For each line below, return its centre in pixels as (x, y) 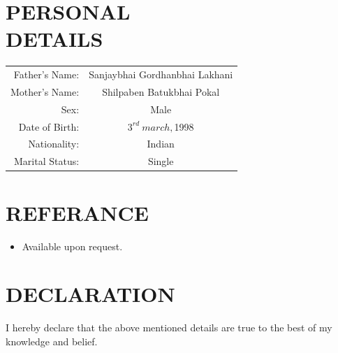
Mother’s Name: (45, 91)
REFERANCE (77, 212)
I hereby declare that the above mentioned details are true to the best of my (169, 327)
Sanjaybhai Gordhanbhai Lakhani (161, 74)
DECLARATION (90, 294)
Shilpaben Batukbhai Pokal (161, 91)
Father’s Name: (46, 74)
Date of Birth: (49, 126)
